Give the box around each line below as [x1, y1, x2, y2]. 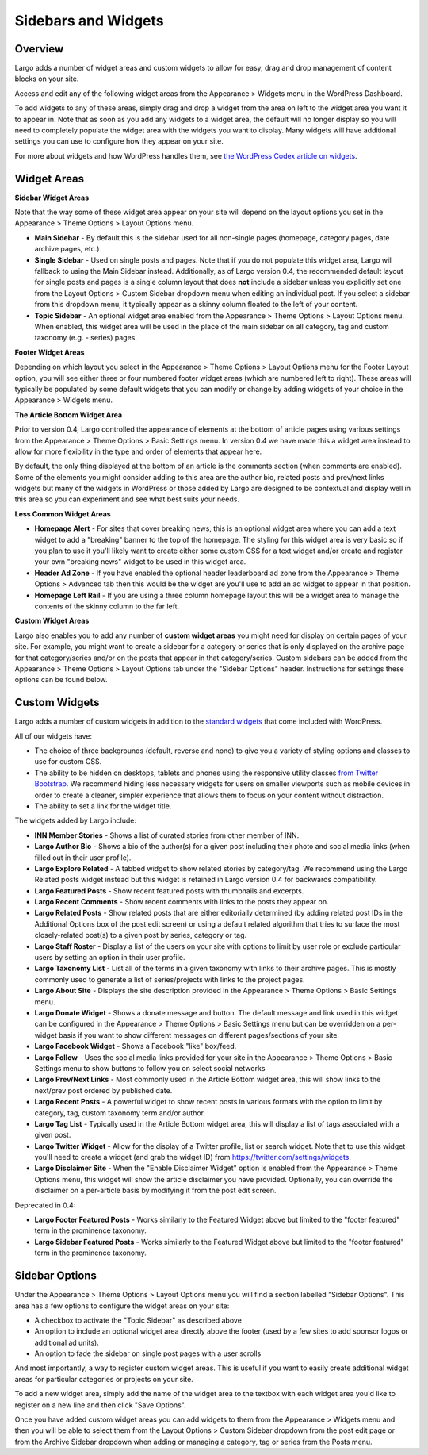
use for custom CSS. [34, 757, 102, 766]
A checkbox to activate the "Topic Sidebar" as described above [34, 1315, 242, 1325]
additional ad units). [34, 1338, 99, 1347]
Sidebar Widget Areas [14, 193, 90, 202]
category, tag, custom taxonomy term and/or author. [34, 1108, 206, 1118]
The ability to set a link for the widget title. [34, 801, 172, 811]
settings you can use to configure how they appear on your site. [14, 136, 224, 146]
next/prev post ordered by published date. [34, 1085, 173, 1095]
